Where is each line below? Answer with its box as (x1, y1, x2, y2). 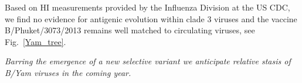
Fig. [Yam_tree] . (5, 35, 66, 47)
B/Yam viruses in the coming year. (5, 66, 131, 78)
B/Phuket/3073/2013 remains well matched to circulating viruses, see (5, 24, 255, 36)
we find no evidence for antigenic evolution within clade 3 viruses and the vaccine (5, 12, 297, 25)
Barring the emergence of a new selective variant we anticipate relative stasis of (5, 55, 291, 67)
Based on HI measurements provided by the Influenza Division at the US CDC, (5, 1, 290, 13)
